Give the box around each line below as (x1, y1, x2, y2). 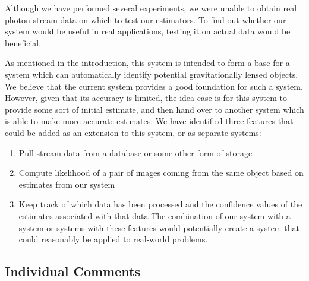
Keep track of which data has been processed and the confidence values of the (18, 198, 302, 210)
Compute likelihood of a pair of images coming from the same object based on (18, 166, 304, 179)
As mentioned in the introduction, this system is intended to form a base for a (5, 56, 290, 69)
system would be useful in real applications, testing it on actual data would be (5, 25, 291, 37)
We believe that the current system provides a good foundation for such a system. (5, 80, 303, 92)
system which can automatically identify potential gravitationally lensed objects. (5, 68, 298, 80)
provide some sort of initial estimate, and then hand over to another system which (5, 103, 304, 115)
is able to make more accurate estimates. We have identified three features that (5, 115, 294, 127)
